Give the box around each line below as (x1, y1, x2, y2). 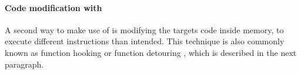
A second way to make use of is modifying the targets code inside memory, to (5, 23, 284, 36)
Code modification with (5, 1, 102, 13)
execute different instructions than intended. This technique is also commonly (5, 35, 285, 47)
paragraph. (5, 58, 44, 70)
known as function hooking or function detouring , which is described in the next (5, 46, 297, 58)
